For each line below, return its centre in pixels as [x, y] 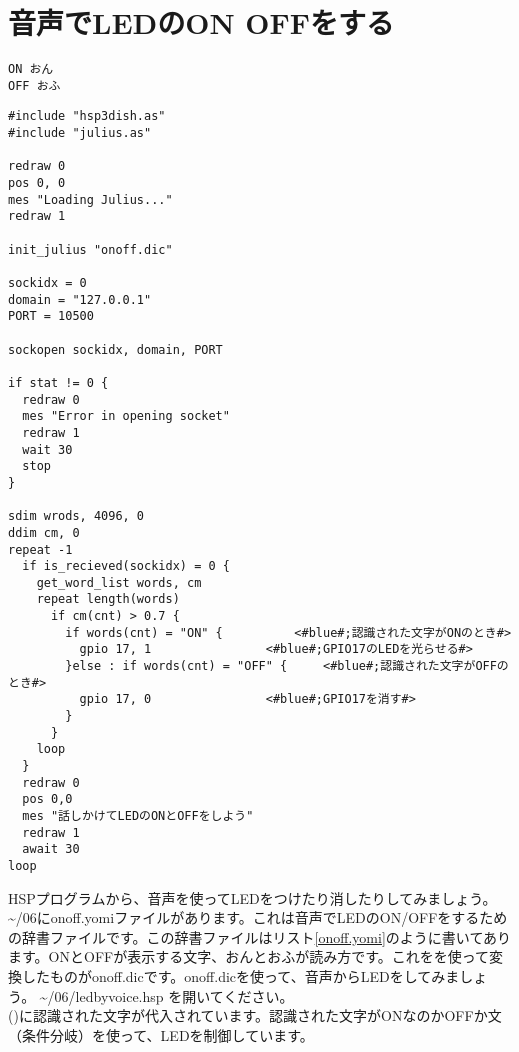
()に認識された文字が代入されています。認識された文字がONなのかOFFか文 [255, 1015]
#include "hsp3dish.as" [87, 116]
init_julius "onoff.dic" [90, 249]
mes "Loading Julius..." [90, 199]
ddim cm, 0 [44, 532]
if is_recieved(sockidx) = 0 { [126, 566]
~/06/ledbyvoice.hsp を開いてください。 [166, 995]
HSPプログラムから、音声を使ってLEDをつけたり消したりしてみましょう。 [252, 897]
